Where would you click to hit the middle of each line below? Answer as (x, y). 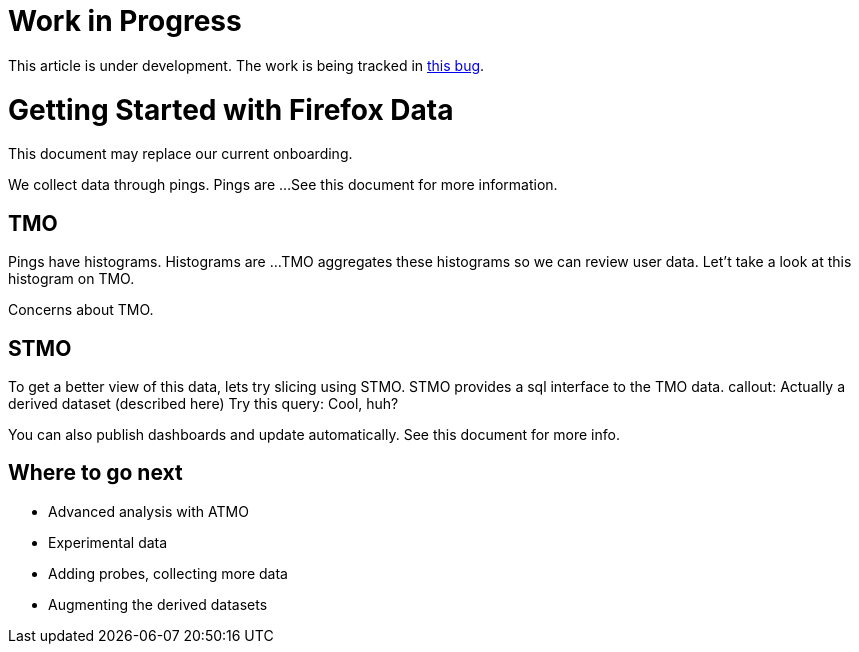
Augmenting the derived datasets (158, 604)
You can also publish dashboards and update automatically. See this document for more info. (314, 434)
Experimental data (108, 542)
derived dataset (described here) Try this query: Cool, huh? (203, 403)
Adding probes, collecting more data (168, 573)
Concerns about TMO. (81, 310)
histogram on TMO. (71, 279)
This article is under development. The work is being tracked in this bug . (246, 65)
